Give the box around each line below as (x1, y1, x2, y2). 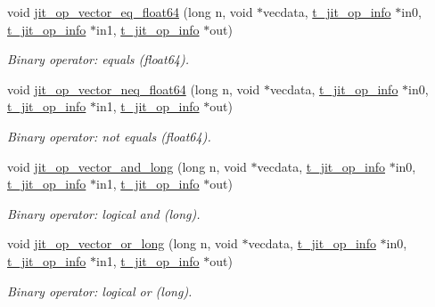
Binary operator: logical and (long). (7, 204, 201, 222)
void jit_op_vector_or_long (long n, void (7, 234, 238, 253)
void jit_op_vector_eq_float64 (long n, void (7, 3, 253, 20)
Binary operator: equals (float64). (7, 50, 189, 69)
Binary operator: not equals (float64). (7, 126, 211, 145)
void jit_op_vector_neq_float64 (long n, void (7, 79, 260, 98)
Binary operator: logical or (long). (7, 281, 193, 300)
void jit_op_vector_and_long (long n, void (7, 157, 247, 175)
